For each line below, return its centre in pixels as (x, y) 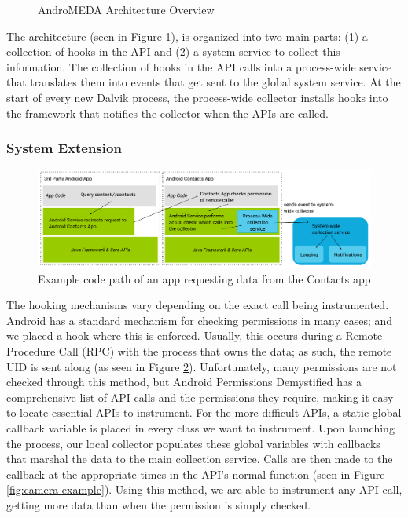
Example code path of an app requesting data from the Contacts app (204, 278)
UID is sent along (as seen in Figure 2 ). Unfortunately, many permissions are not (202, 366)
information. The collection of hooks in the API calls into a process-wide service (199, 66)
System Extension (64, 148)
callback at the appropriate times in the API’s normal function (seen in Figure (196, 474)
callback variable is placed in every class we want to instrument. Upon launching (200, 427)
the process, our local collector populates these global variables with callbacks (193, 443)
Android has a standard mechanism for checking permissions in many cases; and (200, 320)
